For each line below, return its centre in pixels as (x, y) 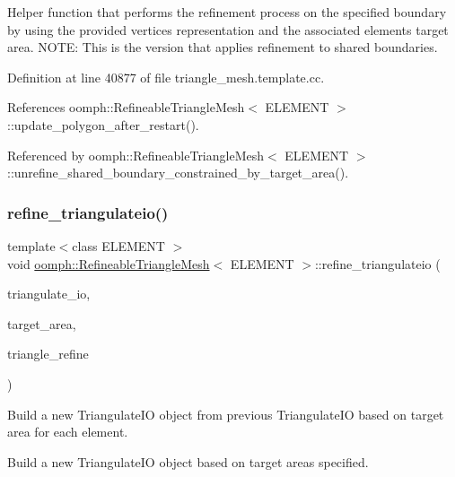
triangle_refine (48, 354)
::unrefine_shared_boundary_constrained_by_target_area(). (178, 173)
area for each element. (68, 432)
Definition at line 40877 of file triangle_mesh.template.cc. (166, 77)
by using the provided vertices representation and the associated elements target (228, 29)
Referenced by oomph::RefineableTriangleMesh (136, 155)
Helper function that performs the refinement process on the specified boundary (227, 12)
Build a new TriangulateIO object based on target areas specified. (188, 461)
